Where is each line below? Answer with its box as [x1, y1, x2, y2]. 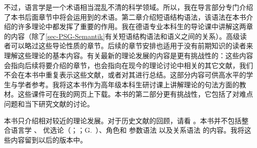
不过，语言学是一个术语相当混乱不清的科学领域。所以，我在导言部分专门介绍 [4, 2, 253, 12]
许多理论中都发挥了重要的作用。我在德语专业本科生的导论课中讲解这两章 [17, 21, 253, 32]
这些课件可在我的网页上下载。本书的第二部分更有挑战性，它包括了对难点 [17, 89, 253, 99]
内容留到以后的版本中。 [10, 134, 87, 145]
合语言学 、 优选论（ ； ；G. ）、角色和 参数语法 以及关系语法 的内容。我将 [4, 125, 245, 135]
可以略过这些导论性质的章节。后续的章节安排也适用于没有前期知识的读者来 [10, 40, 253, 51]
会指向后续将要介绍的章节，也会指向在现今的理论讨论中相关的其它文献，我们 [4, 60, 253, 70]
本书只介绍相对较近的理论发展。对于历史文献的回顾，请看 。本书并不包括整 [4, 115, 249, 125]
